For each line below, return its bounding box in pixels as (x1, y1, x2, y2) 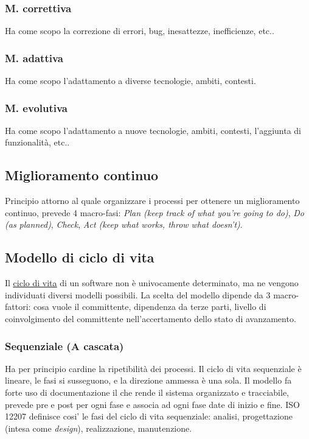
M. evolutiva (5, 100, 68, 115)
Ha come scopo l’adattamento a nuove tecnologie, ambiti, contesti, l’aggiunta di (5, 124, 302, 136)
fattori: (5, 300, 31, 313)
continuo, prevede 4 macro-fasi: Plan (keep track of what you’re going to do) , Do (5, 206, 304, 219)
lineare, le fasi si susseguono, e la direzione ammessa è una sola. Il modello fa (5, 374, 292, 387)
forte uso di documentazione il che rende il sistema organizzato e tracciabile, (5, 386, 290, 398)
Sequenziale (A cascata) (5, 338, 124, 353)
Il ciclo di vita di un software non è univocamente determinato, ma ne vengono (5, 276, 299, 289)
